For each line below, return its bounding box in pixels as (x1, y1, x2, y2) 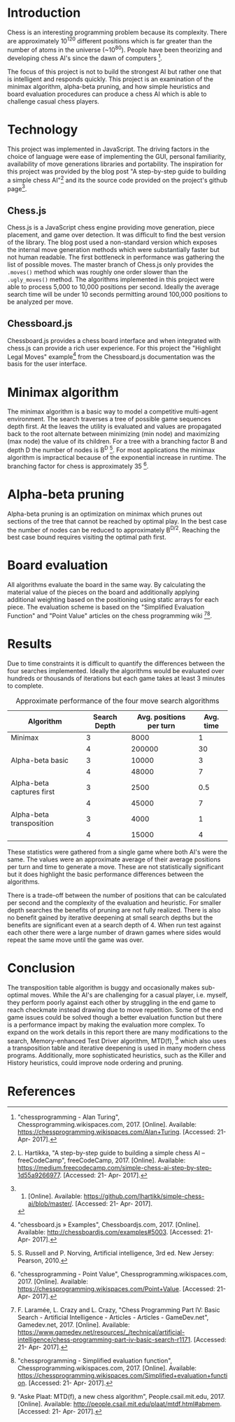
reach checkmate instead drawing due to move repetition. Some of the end (7, 1006, 224, 1014)
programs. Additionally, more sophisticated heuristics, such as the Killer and (7, 1051, 227, 1060)
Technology (7, 122, 78, 138)
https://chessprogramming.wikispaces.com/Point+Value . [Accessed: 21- (17, 1285, 226, 1293)
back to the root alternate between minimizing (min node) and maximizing (7, 430, 220, 438)
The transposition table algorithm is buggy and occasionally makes (7, 983, 201, 992)
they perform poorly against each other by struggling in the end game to (7, 998, 216, 1006)
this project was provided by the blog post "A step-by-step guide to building (7, 167, 227, 176)
